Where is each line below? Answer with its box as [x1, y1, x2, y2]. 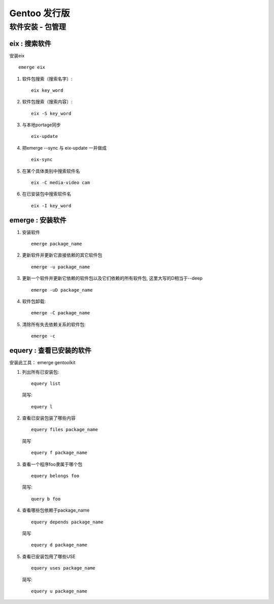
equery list [31, 380, 61, 386]
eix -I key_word [31, 203, 72, 208]
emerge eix [18, 64, 46, 70]
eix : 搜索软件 [9, 39, 52, 48]
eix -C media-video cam [31, 180, 90, 186]
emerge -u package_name [31, 264, 90, 270]
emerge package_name [31, 241, 82, 247]
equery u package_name [31, 588, 88, 594]
